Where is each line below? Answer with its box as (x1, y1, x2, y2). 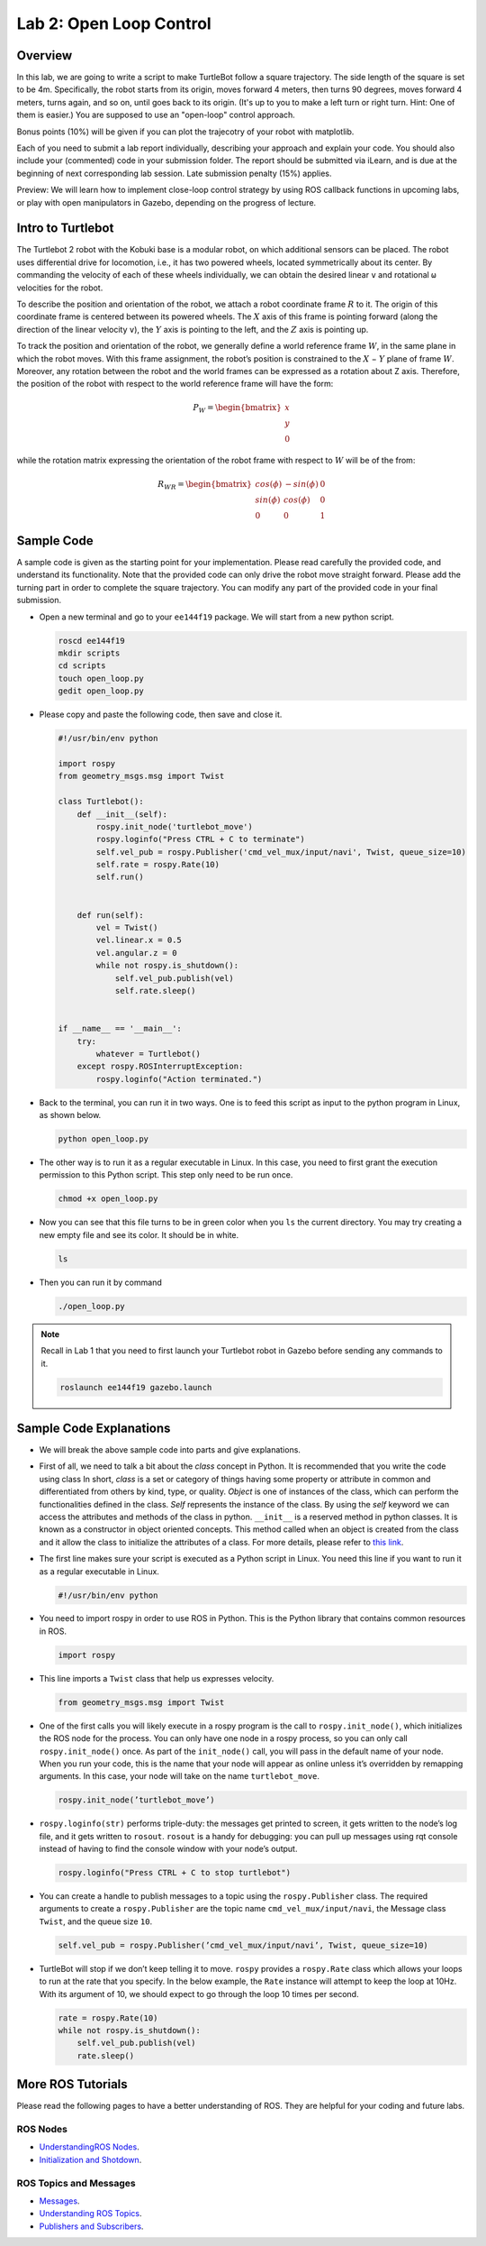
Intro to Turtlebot (16, 221, 114, 236)
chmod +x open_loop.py (58, 1194, 158, 1204)
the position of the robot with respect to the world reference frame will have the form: (16, 379, 334, 390)
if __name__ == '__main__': (58, 1023, 182, 1034)
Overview (16, 48, 73, 63)
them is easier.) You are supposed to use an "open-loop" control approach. (16, 109, 296, 121)
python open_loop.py (58, 1134, 148, 1144)
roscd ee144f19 (58, 636, 125, 646)
